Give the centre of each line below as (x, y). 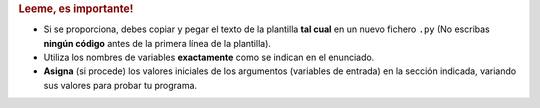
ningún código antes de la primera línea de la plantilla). (157, 43)
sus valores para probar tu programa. (120, 85)
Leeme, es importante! (76, 8)
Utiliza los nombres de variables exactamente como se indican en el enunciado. (209, 57)
